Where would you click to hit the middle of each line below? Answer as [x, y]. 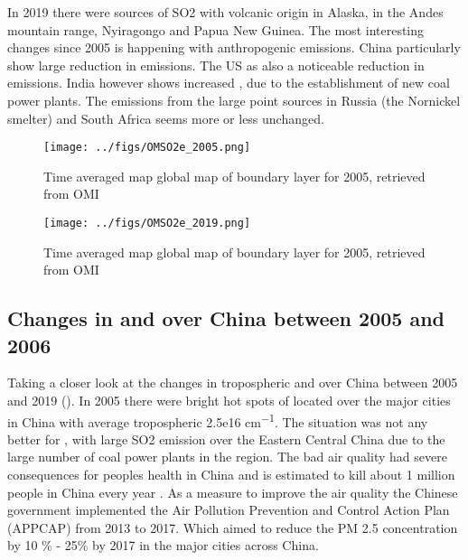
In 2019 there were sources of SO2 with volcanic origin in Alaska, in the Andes [225, 12]
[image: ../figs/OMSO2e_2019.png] [147, 223]
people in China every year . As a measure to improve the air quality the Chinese [233, 492]
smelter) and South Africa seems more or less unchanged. [166, 118]
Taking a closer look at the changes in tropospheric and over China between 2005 [233, 383]
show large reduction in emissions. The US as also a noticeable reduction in [216, 65]
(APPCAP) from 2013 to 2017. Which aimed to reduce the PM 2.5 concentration [233, 527]
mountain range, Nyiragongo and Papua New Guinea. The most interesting [216, 29]
